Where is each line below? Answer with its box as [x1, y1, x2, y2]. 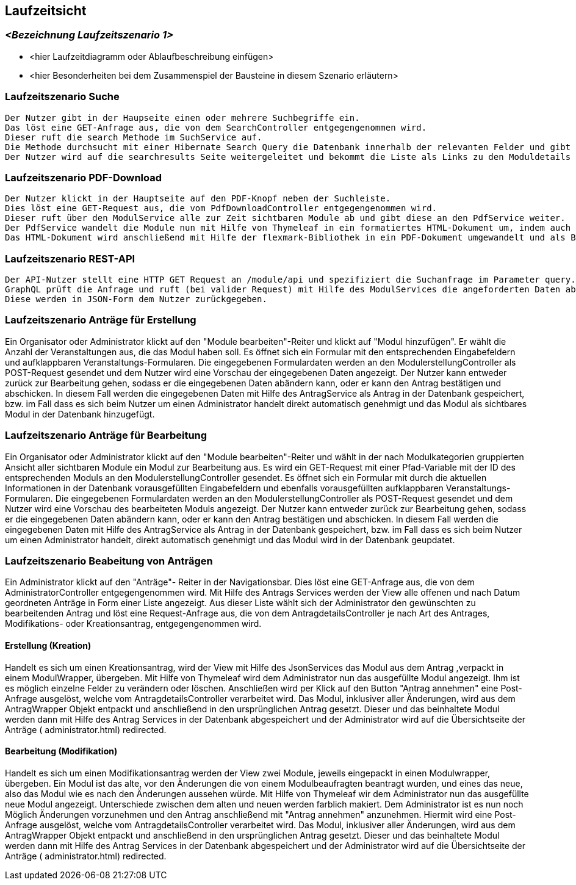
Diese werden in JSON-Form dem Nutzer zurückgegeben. [5, 294, 267, 305]
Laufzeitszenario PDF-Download [5, 171, 162, 184]
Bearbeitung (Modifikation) [5, 746, 118, 757]
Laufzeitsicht [5, 3, 87, 18]
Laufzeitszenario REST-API [5, 252, 135, 265]
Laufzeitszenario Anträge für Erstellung [5, 314, 196, 327]
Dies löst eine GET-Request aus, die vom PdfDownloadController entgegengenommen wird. [5, 203, 437, 214]
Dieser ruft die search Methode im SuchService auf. [5, 132, 262, 142]
